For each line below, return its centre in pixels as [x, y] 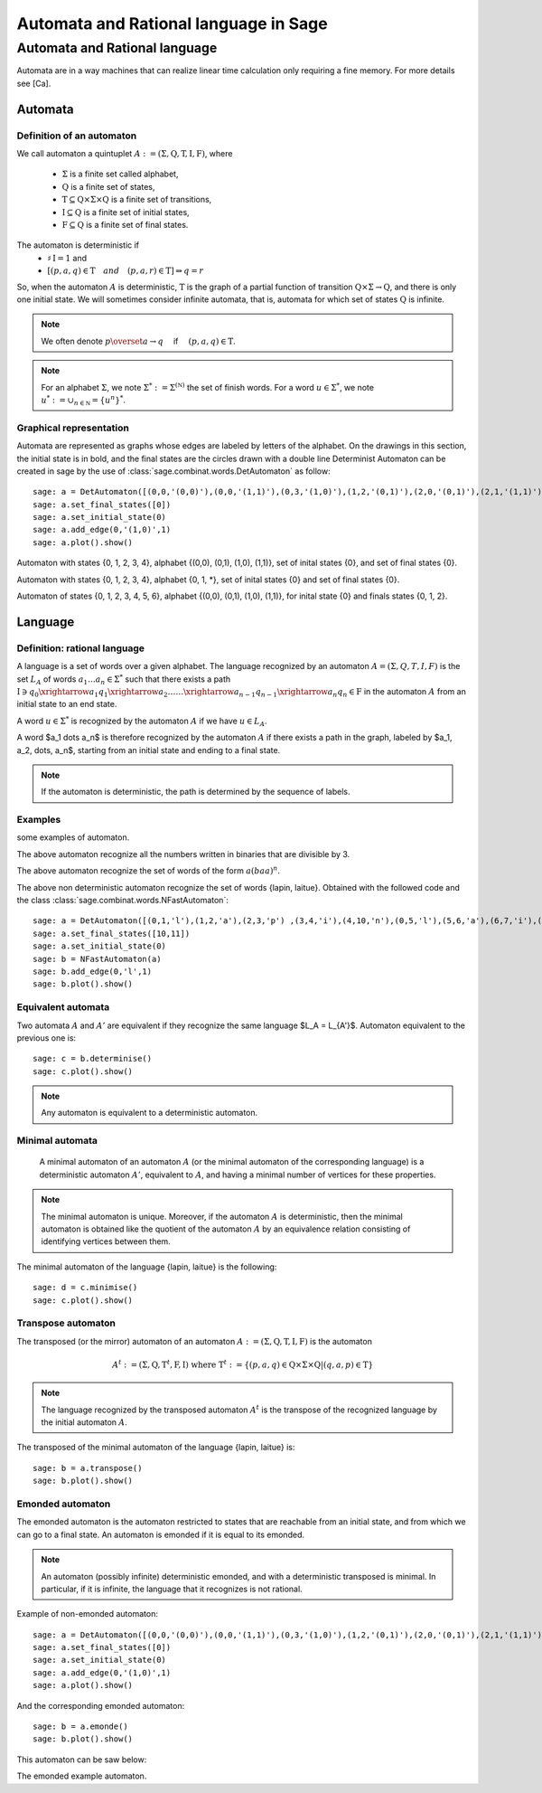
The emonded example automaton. [82, 1776]
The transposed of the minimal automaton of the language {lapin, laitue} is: [156, 1448]
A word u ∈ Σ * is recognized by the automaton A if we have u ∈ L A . [142, 721]
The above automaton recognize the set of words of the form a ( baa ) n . [148, 870]
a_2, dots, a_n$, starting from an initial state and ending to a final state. [149, 750]
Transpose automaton [66, 1323]
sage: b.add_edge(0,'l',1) [93, 971]
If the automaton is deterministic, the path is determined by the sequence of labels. [196, 792]
